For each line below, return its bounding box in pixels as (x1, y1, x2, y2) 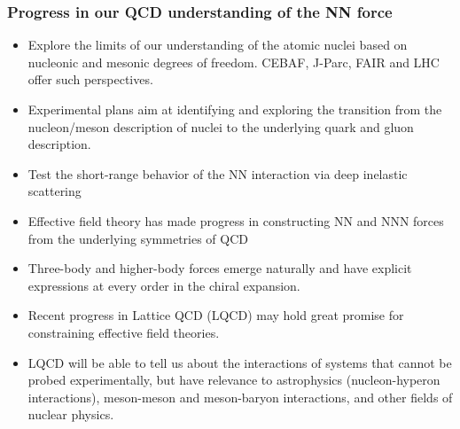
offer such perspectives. (27, 70, 153, 89)
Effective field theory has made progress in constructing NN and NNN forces (27, 211, 444, 230)
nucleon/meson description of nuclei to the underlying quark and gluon (27, 117, 414, 136)
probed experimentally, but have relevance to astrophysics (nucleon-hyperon (27, 370, 441, 389)
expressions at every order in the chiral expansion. (27, 276, 300, 294)
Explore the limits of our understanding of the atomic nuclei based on (27, 35, 408, 54)
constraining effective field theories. (27, 323, 220, 341)
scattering (27, 182, 82, 200)
